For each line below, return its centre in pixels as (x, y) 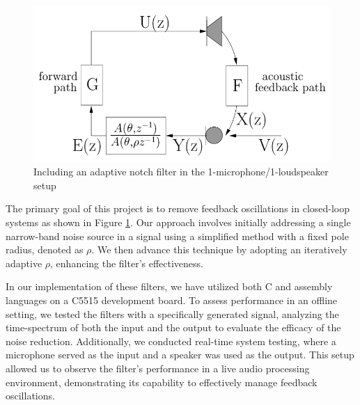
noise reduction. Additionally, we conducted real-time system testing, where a (171, 341)
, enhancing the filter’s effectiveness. (127, 263)
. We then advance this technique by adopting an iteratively (219, 249)
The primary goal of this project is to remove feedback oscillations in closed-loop (178, 208)
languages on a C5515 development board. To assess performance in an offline (172, 300)
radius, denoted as (45, 249)
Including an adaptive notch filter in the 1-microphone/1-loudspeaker (181, 172)
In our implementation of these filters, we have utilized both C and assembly (169, 286)
